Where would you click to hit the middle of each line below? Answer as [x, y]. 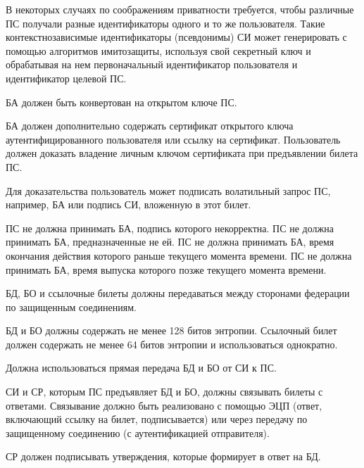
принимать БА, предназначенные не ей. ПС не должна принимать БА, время [170, 242]
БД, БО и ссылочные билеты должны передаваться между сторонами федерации [178, 293]
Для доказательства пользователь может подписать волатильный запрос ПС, [168, 190]
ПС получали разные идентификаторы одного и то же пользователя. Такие [165, 23]
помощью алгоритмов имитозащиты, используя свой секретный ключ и [158, 50]
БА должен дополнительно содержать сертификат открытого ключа [150, 126]
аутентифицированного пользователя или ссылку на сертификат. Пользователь [173, 139]
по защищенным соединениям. [71, 306]
